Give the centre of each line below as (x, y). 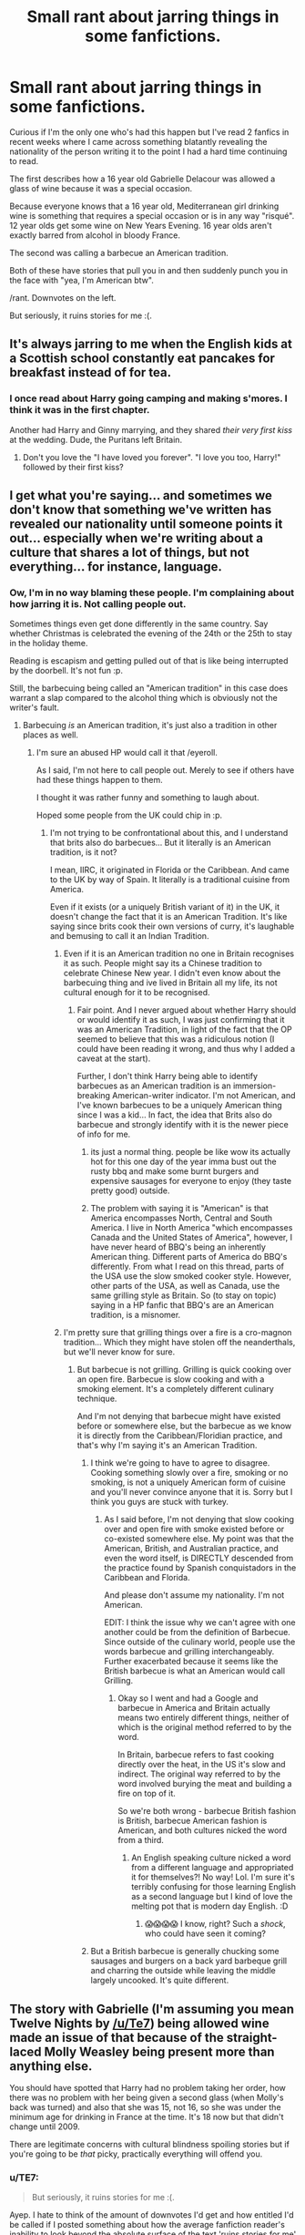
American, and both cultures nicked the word (203, 1830)
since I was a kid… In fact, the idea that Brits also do (175, 1115)
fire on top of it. (147, 1794)
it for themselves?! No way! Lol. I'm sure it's (213, 1877)
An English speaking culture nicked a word (211, 1858)
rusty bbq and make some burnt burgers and (175, 1171)
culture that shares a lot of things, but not (129, 553)
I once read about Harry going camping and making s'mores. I (149, 398)
